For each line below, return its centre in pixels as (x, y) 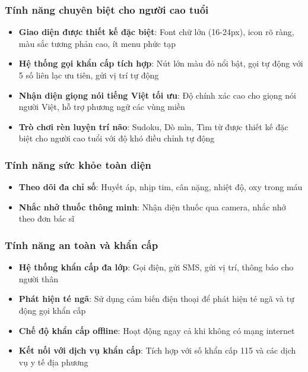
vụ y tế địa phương (53, 362)
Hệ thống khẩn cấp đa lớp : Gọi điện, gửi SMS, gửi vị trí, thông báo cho (156, 267)
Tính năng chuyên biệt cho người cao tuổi (107, 9)
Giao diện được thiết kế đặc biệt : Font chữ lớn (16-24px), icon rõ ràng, (156, 32)
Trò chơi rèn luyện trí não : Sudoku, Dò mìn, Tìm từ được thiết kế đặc (153, 126)
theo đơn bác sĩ (47, 218)
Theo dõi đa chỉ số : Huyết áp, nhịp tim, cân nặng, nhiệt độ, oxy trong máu (161, 187)
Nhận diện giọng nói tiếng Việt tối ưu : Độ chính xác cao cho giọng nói (157, 95)
